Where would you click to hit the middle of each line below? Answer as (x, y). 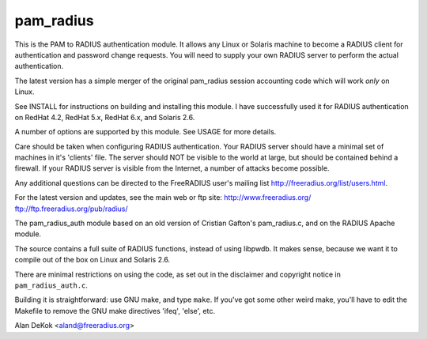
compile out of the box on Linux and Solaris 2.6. (92, 260)
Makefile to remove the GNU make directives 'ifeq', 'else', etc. (115, 311)
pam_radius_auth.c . (51, 285)
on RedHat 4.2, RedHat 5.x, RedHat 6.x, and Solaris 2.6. (105, 117)
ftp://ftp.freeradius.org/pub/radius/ (71, 209)
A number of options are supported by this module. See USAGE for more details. (145, 132)
